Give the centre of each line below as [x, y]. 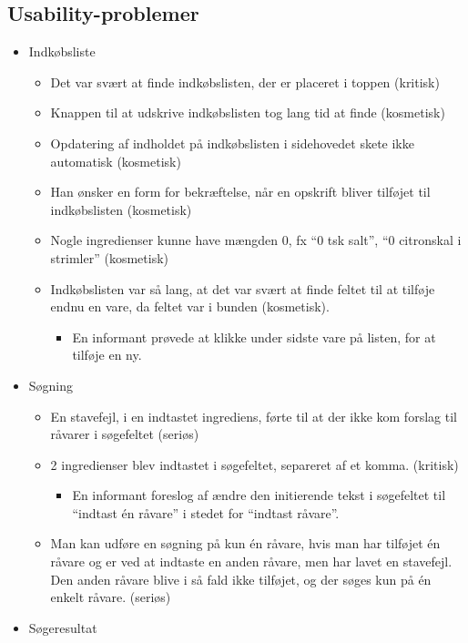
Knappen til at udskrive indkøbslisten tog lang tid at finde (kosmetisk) [248, 112]
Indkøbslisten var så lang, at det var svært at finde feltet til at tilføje [243, 288]
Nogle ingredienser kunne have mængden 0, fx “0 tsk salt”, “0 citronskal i [256, 240]
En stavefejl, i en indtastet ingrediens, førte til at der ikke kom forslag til [254, 416]
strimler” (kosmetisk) [109, 257]
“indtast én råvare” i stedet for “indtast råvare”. [206, 512]
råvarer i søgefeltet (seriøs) [125, 434]
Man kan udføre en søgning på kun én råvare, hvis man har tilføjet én [245, 543]
